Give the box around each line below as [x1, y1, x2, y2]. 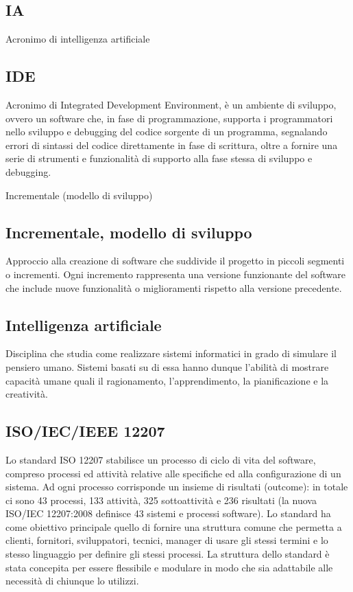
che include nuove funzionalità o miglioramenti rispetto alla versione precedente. [5, 280, 342, 295]
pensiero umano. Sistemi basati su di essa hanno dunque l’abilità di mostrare [5, 359, 329, 374]
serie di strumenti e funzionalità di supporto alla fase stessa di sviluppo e [5, 151, 313, 166]
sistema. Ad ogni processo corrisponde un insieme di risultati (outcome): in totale [5, 479, 348, 494]
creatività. [5, 387, 48, 401]
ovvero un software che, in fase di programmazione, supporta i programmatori [5, 111, 333, 125]
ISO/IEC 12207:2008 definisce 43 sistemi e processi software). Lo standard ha [5, 506, 331, 521]
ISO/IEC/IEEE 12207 [5, 420, 165, 442]
